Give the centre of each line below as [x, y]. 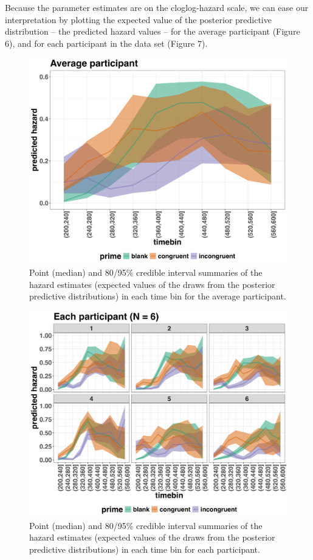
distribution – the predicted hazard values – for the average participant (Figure [153, 31]
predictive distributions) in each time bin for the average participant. [158, 296]
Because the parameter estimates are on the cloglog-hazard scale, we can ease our [157, 7]
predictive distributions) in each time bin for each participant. [145, 549]
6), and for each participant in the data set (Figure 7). [106, 43]
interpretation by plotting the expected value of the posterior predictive [138, 19]
